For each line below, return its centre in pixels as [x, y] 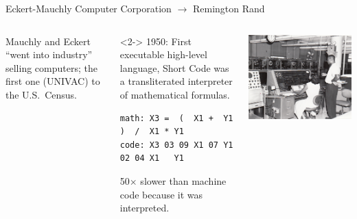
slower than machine [183, 180]
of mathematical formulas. [175, 94]
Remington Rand [229, 8]
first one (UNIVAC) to [53, 81]
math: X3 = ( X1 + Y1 [176, 118]
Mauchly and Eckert [48, 41]
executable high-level [163, 54]
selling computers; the [51, 67]
